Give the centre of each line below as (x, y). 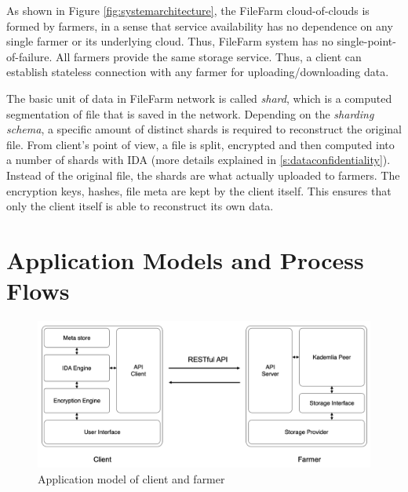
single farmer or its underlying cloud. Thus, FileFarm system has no (170, 41)
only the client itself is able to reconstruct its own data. (140, 206)
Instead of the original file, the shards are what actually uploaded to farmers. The (203, 175)
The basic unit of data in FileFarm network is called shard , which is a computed (199, 98)
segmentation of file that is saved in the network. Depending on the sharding (190, 113)
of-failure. (29, 56)
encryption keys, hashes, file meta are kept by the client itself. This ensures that (199, 190)
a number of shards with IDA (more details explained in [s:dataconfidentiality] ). (199, 160)
